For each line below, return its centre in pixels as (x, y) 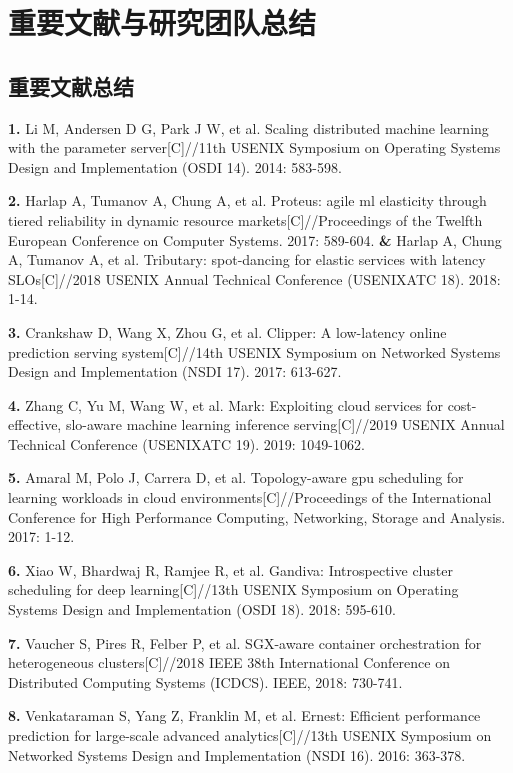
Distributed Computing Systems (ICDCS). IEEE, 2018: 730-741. (205, 681)
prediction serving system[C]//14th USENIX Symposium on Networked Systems (254, 351)
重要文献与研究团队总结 (162, 22)
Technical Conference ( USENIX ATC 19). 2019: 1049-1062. (186, 443)
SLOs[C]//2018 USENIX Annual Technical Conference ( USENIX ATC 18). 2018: (254, 278)
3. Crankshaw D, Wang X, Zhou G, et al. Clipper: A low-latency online (227, 331)
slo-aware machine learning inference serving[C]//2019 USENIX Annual (285, 424)
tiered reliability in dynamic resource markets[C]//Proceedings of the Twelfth (245, 219)
